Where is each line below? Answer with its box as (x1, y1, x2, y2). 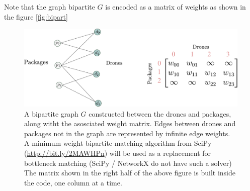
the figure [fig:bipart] (4, 11, 68, 22)
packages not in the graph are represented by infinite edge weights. (24, 128, 230, 138)
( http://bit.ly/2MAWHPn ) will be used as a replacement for (24, 148, 211, 158)
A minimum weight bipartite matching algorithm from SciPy (24, 138, 212, 148)
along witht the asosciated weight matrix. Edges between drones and (24, 118, 236, 129)
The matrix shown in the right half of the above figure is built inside (24, 167, 235, 178)
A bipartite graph (24, 108, 78, 119)
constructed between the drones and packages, (89, 108, 231, 119)
